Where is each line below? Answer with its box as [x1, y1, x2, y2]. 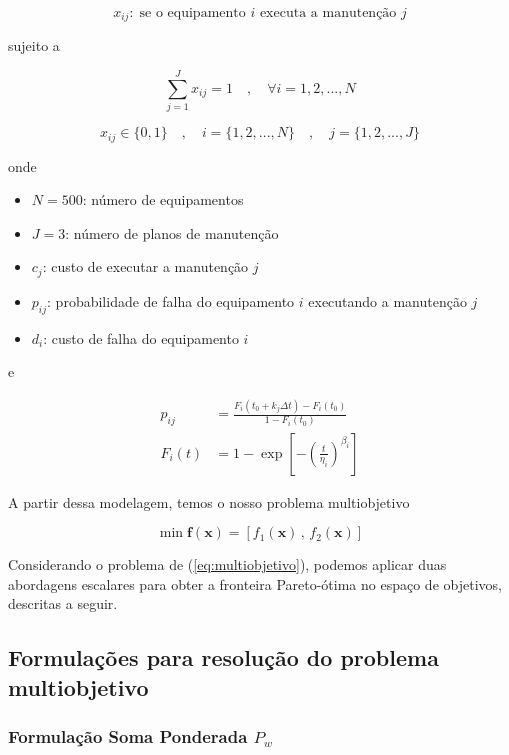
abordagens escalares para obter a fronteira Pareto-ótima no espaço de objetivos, [8, 573, 502, 594]
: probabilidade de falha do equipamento [47, 290, 295, 311]
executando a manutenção [308, 290, 467, 311]
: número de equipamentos [82, 189, 244, 210]
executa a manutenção [259, 6, 397, 20]
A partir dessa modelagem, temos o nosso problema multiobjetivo [8, 491, 410, 512]
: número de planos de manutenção [65, 222, 279, 243]
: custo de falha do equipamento [43, 327, 239, 348]
